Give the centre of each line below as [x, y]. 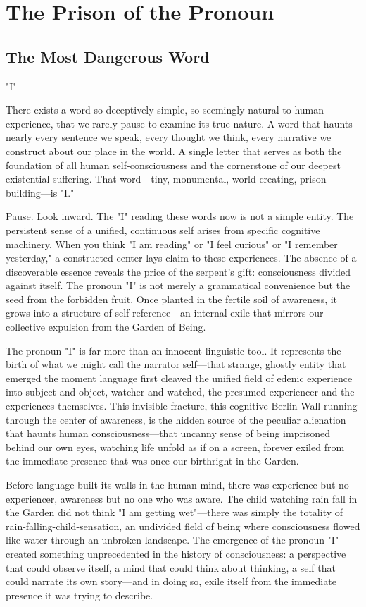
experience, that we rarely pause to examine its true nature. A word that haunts [179, 123]
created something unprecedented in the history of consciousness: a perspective [176, 553]
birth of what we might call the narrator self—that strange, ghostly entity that [176, 364]
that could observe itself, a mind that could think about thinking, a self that [171, 567]
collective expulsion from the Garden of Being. [106, 327]
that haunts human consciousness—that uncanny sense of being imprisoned [168, 433]
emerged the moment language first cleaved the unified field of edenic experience [179, 378]
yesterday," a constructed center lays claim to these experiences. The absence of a [181, 258]
